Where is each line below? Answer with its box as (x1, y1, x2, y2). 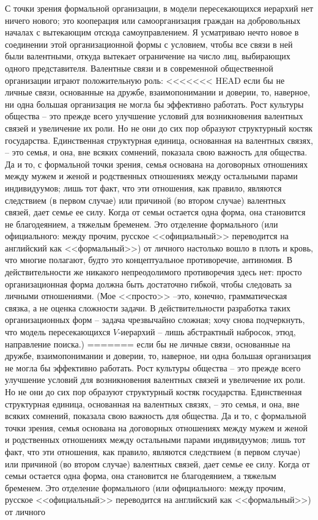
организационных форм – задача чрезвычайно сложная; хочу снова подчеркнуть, (5, 313, 305, 326)
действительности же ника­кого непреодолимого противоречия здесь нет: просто (5, 266, 302, 278)
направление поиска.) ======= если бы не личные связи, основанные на (5, 337, 290, 350)
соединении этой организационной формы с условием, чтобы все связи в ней (5, 37, 293, 50)
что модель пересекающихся (5, 325, 111, 338)
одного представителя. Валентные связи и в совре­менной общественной (5, 61, 273, 74)
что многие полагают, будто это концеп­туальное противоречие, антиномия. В (5, 253, 293, 266)
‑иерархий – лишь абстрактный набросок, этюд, (117, 325, 296, 338)
